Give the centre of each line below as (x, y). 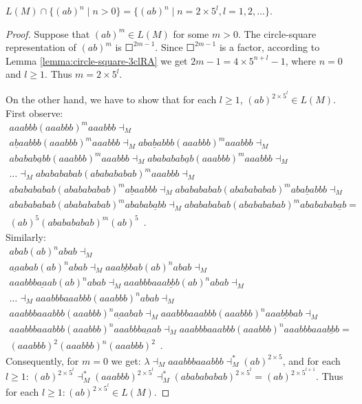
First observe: (34, 113)
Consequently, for (42, 360)
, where (301, 60)
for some (191, 33)
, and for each (311, 360)
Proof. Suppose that (48, 33)
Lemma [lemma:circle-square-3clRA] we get (97, 60)
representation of (41, 47)
